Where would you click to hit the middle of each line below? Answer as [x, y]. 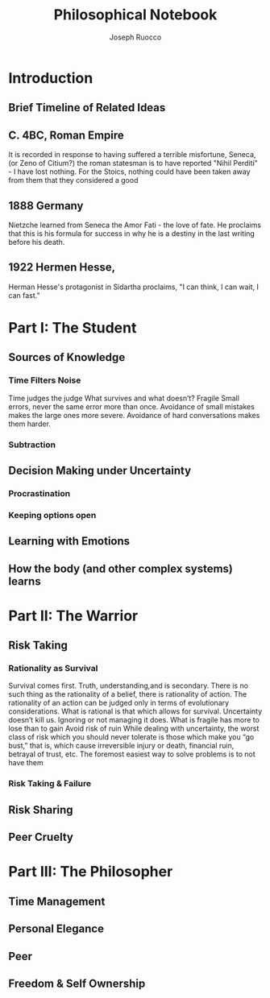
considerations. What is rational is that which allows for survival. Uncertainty [135, 711]
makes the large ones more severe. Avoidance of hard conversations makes [134, 415]
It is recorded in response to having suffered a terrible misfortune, [118, 155]
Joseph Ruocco [135, 37]
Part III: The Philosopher [91, 872]
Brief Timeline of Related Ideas [87, 108]
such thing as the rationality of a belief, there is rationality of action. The [128, 694]
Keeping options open [52, 515]
